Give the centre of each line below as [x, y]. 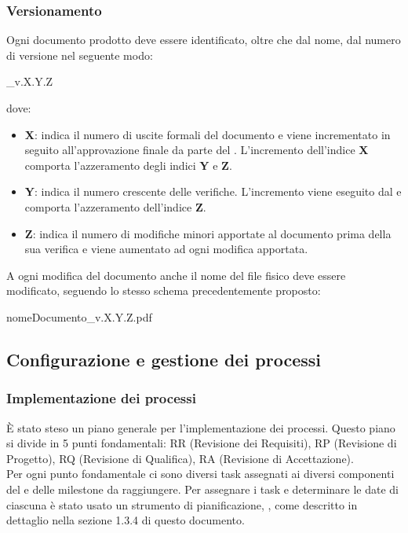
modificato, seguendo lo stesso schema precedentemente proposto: [164, 290]
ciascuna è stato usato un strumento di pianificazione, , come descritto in [182, 504]
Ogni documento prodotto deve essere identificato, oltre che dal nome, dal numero [204, 40]
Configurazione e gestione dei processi [164, 359]
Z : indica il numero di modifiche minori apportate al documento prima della [208, 233]
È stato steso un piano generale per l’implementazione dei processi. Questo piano [201, 427]
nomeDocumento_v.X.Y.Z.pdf [79, 316]
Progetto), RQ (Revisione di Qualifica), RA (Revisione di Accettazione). [180, 458]
